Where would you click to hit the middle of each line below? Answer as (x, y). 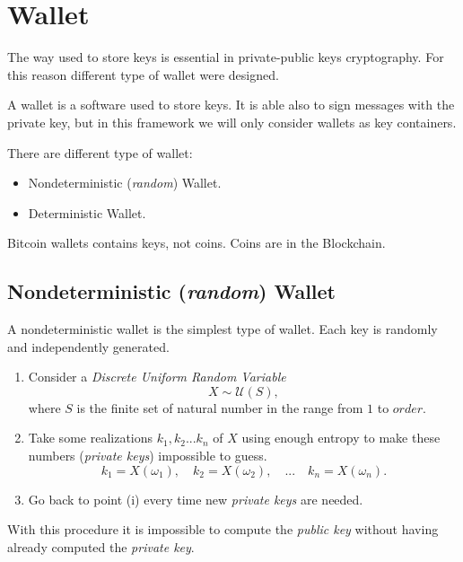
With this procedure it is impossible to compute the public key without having (223, 529)
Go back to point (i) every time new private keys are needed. (196, 499)
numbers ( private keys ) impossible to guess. (148, 456)
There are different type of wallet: (100, 152)
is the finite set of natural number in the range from (220, 407)
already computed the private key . (101, 546)
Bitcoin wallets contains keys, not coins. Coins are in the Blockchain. (197, 243)
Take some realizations (91, 438)
